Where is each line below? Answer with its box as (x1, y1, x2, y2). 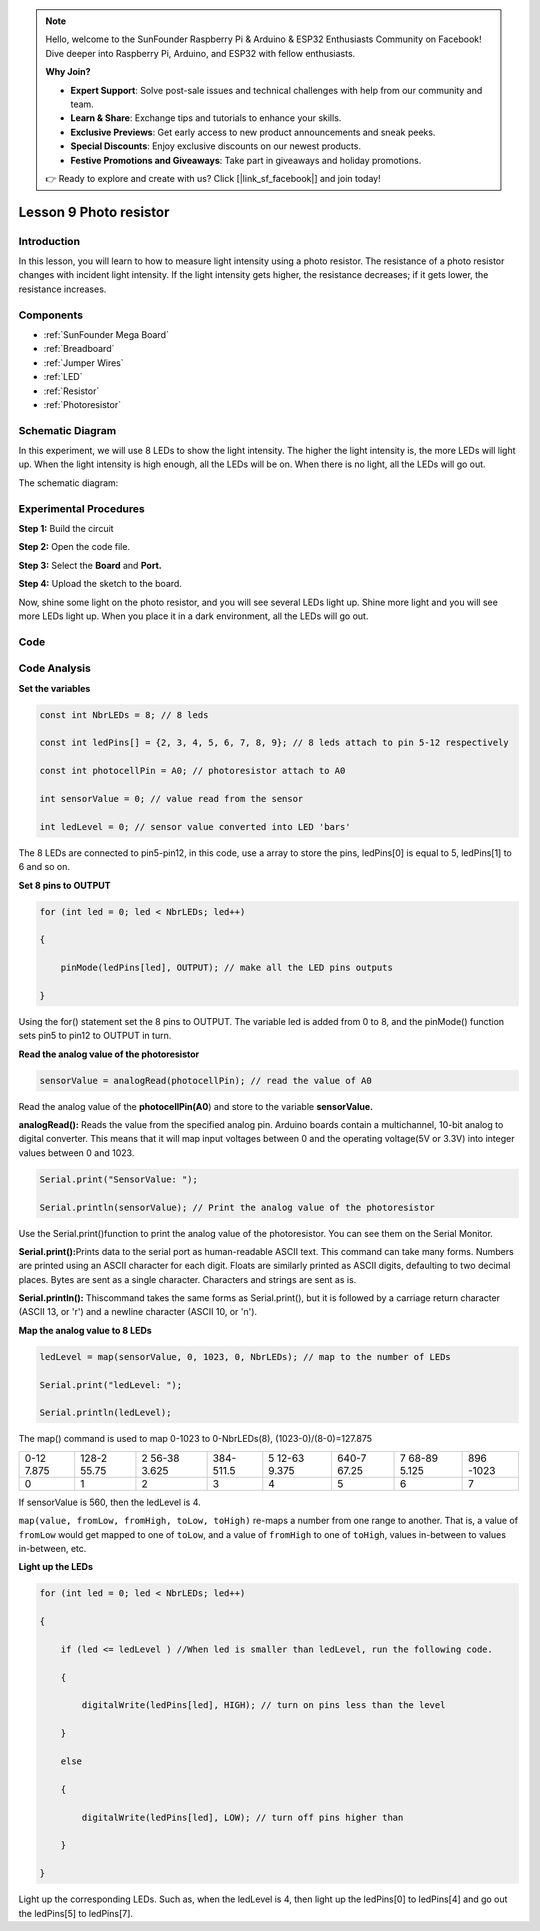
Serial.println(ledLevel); (39, 1407, 172, 1419)
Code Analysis (18, 661, 92, 675)
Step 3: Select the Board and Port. (18, 559, 162, 571)
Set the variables (18, 682, 91, 694)
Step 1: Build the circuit (18, 523, 114, 534)
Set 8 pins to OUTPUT (18, 879, 111, 891)
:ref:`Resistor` (43, 385, 100, 397)
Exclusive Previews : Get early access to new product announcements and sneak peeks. (70, 126, 436, 138)
